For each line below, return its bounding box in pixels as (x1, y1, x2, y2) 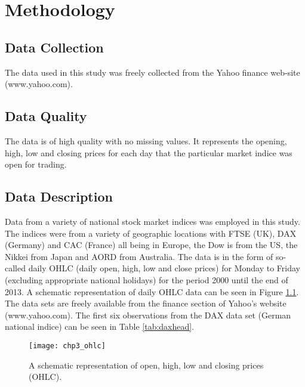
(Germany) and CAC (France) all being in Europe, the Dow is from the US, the (5, 239, 298, 251)
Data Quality (5, 107, 87, 125)
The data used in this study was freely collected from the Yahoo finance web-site (5, 66, 300, 78)
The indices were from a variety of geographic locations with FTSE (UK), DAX (5, 227, 297, 239)
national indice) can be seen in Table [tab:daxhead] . (5, 320, 195, 333)
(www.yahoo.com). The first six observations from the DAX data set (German (5, 308, 291, 321)
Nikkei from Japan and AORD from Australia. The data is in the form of (5, 250, 273, 262)
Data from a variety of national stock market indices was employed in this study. (5, 215, 300, 227)
